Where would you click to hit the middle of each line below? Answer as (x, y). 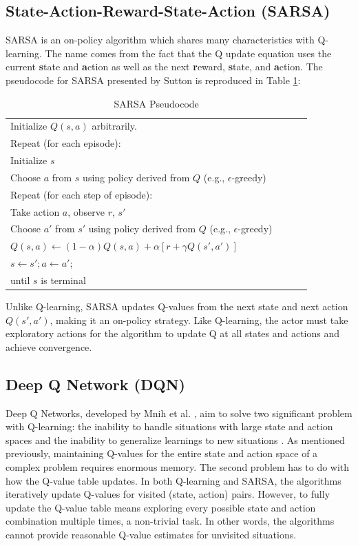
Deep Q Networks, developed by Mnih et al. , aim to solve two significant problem (179, 413)
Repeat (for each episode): (66, 143)
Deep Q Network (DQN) (95, 384)
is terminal (63, 280)
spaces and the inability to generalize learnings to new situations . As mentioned (175, 439)
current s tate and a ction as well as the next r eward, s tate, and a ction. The (164, 67)
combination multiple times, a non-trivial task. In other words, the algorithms (170, 521)
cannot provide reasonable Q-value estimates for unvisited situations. (151, 535)
